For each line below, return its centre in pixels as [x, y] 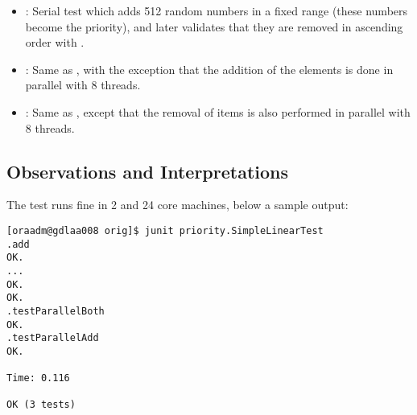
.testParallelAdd [53, 338]
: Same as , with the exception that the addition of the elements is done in [209, 69]
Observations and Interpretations [148, 171]
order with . [55, 42]
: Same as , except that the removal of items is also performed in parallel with [218, 111]
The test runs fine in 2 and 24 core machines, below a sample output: [178, 205]
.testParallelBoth [56, 311]
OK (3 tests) [41, 405]
